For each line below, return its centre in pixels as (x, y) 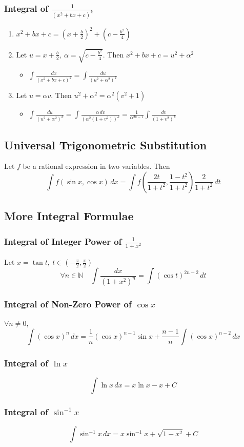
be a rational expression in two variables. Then (96, 166)
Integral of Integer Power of (63, 241)
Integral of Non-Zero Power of (68, 304)
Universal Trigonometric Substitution (106, 144)
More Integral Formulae (69, 216)
